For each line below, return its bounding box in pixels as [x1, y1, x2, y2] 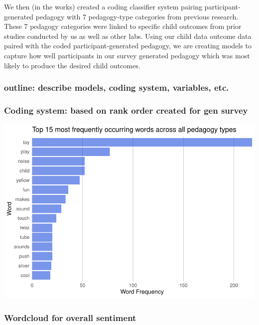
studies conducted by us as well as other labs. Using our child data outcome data [4, 30, 252, 41]
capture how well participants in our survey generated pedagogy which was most [4, 50, 250, 60]
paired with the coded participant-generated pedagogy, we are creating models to [4, 40, 252, 51]
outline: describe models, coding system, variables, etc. [4, 81, 229, 94]
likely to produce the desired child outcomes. [4, 60, 140, 70]
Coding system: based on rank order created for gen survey [4, 104, 248, 116]
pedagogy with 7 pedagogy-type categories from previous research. [35, 11, 239, 21]
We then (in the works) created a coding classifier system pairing [4, 1, 202, 11]
